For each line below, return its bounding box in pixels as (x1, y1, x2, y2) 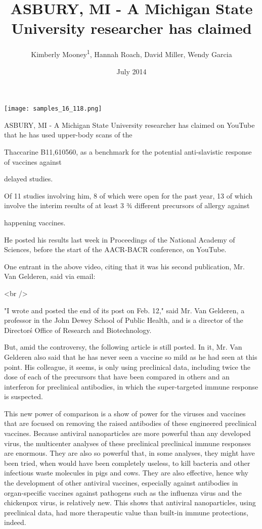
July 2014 (116, 66, 147, 76)
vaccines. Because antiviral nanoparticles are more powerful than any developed (4, 428, 251, 439)
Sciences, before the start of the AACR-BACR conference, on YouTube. (4, 244, 227, 255)
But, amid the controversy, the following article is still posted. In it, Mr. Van (4, 342, 242, 352)
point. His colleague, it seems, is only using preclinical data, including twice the (4, 361, 250, 372)
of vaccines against (4, 156, 62, 167)
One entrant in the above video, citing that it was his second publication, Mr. (4, 261, 245, 271)
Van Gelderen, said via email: (4, 271, 96, 281)
